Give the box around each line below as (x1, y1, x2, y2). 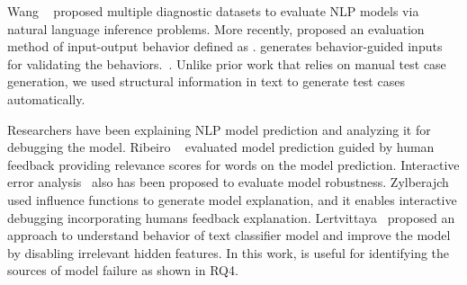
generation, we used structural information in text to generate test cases (7, 72, 405, 91)
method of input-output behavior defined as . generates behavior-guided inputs (7, 37, 443, 56)
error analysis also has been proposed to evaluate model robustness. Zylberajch (7, 173, 449, 191)
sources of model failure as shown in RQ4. (7, 261, 238, 280)
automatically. (7, 89, 85, 108)
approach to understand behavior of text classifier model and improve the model (7, 226, 451, 245)
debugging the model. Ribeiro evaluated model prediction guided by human (7, 138, 435, 156)
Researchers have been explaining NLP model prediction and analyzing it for (7, 120, 431, 138)
